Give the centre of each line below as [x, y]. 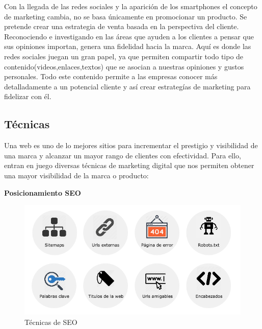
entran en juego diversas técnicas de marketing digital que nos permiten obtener [129, 165]
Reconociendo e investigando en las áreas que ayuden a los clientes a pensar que [129, 36]
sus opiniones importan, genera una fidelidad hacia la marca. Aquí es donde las [128, 46]
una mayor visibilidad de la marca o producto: [76, 175]
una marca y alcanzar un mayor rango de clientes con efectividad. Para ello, [123, 155]
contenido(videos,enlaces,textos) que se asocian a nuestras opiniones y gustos [124, 66]
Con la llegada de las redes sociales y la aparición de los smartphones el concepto [131, 6]
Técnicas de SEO [51, 322]
